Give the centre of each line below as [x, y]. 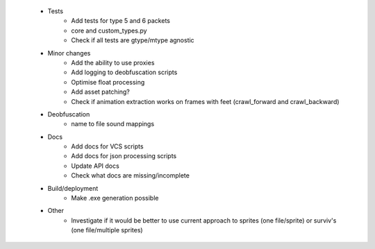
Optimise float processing [108, 82]
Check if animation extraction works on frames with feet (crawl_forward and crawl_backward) [205, 101]
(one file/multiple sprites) [107, 230]
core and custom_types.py [109, 31]
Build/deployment [73, 188]
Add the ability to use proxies [113, 62]
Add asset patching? [100, 92]
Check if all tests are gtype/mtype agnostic [133, 40]
